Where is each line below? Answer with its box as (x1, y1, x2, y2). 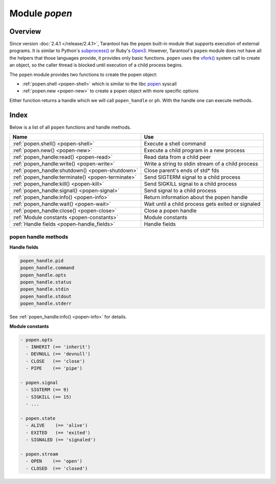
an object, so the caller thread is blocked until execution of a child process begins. (9, 62, 183, 68)
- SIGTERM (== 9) (26, 387, 69, 393)
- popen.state (20, 415, 56, 421)
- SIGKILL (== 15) (26, 394, 72, 400)
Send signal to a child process (144, 187, 217, 194)
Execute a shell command (144, 140, 206, 148)
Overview (9, 27, 41, 36)
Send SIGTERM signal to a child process (144, 174, 241, 181)
